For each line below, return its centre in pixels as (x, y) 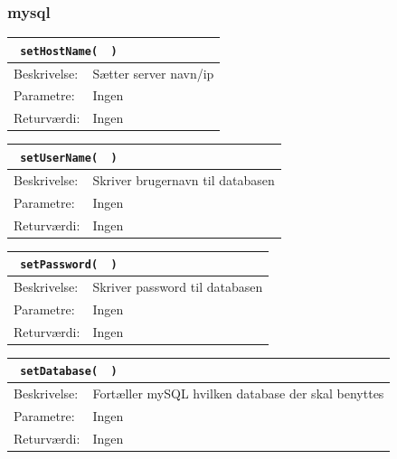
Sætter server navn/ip (153, 73)
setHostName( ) (69, 51)
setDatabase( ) (69, 372)
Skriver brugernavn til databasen (184, 179)
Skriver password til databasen (178, 286)
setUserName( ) (69, 158)
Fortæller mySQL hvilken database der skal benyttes (238, 393)
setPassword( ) (69, 265)
